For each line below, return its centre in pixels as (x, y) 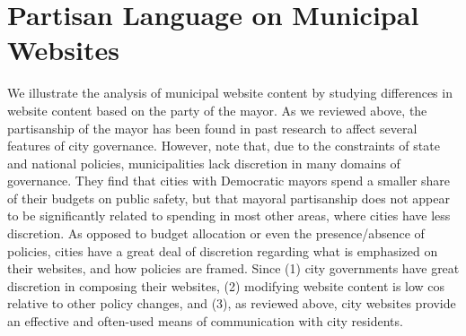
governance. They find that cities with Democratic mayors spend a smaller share (229, 181)
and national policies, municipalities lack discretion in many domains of (204, 163)
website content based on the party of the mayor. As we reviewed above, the (217, 110)
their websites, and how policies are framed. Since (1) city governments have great (233, 268)
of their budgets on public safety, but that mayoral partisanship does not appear (229, 198)
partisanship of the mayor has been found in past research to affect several (212, 128)
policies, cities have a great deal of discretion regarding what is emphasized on (223, 250)
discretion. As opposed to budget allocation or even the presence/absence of (216, 233)
